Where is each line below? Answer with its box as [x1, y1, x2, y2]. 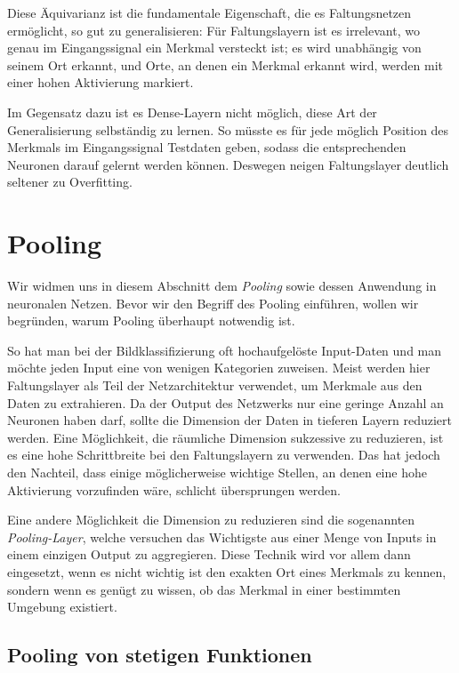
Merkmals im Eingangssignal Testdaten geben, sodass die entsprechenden [7, 138, 407, 156]
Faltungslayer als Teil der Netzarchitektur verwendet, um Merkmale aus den [7, 376, 423, 395]
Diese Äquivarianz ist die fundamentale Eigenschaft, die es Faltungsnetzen [7, 4, 412, 21]
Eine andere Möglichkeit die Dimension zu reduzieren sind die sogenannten [7, 510, 415, 529]
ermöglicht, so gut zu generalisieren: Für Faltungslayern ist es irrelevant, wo [7, 20, 420, 39]
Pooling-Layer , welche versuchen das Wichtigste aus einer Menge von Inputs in [7, 527, 437, 546]
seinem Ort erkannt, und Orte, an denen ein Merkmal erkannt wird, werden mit [7, 55, 443, 74]
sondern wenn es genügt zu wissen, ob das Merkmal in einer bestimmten [7, 580, 401, 598]
